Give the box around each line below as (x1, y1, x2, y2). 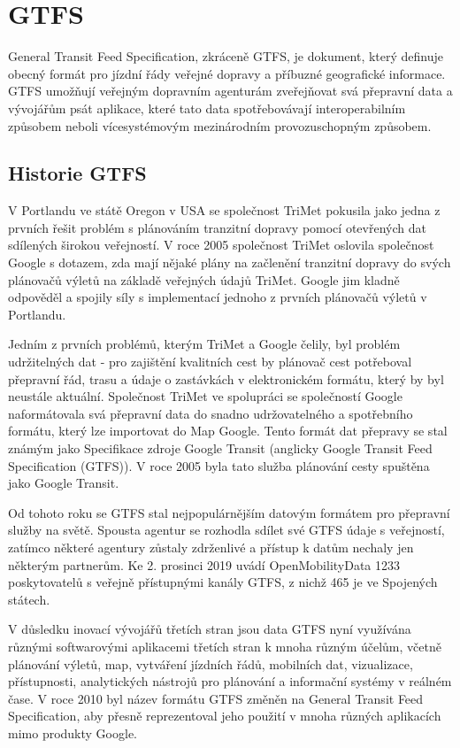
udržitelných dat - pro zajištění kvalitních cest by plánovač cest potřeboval (8, 352, 412, 371)
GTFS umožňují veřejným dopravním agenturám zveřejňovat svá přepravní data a (8, 81, 453, 100)
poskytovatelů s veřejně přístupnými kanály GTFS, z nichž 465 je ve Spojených (8, 573, 438, 591)
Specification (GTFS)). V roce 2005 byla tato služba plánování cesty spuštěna (8, 456, 430, 474)
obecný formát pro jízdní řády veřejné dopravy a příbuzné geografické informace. (8, 64, 446, 82)
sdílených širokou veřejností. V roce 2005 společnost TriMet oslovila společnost (8, 235, 434, 254)
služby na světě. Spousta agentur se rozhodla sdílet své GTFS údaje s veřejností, (8, 521, 445, 539)
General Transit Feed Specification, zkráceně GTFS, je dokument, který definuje (8, 47, 444, 66)
